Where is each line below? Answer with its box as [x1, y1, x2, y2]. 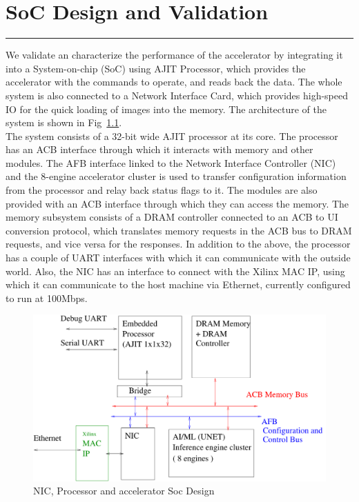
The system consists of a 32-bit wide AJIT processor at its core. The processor [6, 128, 338, 143]
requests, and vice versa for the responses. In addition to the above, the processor [6, 237, 351, 251]
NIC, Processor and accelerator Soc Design [33, 483, 215, 498]
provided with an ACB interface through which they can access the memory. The [6, 196, 349, 210]
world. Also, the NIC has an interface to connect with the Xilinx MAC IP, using [6, 263, 345, 278]
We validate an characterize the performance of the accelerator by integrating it [6, 48, 343, 62]
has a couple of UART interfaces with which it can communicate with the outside [6, 250, 351, 265]
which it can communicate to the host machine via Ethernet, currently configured [6, 277, 351, 292]
